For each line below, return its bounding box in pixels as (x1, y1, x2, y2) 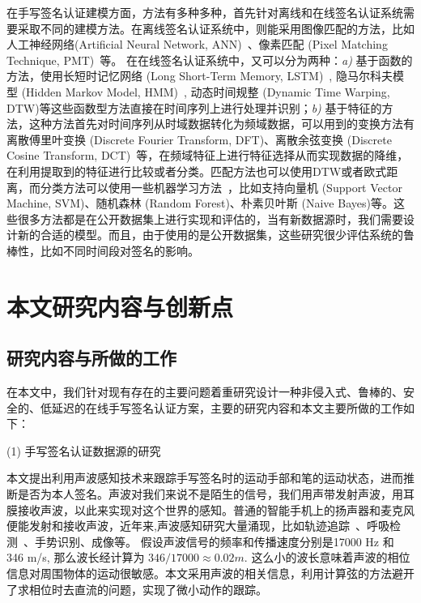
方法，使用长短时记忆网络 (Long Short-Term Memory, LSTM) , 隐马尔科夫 (6, 67, 393, 84)
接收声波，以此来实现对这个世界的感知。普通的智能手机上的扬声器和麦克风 (17, 501, 415, 518)
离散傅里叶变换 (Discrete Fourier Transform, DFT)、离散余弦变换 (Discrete (6, 130, 392, 148)
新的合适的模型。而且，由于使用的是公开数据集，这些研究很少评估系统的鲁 (17, 226, 415, 243)
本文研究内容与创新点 (6, 289, 234, 323)
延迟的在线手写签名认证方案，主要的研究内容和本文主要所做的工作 (51, 399, 403, 416)
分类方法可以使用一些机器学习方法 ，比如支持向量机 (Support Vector (40, 178, 402, 195)
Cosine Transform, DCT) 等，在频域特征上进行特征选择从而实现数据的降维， (6, 147, 409, 164)
